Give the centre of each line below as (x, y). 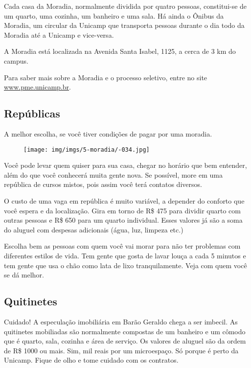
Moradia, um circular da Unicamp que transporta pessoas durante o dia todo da (124, 25)
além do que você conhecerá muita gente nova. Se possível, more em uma (113, 174)
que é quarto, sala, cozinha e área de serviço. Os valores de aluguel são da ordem (125, 341)
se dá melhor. (24, 275)
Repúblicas (32, 113)
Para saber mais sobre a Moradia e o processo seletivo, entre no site (106, 77)
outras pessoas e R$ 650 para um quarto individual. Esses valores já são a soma (123, 220)
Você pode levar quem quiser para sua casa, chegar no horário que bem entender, (125, 165)
